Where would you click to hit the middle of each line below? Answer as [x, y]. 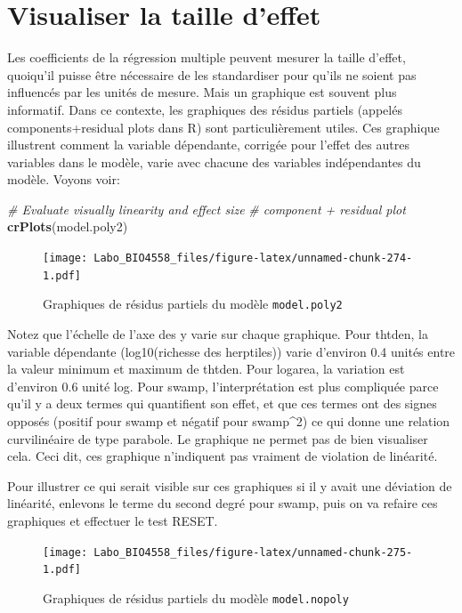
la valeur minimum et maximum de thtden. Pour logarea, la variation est [206, 369]
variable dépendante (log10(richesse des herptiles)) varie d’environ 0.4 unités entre [231, 351]
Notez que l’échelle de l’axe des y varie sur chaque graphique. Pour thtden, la [218, 334]
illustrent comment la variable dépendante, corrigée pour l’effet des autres [208, 145]
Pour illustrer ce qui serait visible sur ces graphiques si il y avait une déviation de [230, 485]
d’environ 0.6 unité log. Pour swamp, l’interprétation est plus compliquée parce [223, 386]
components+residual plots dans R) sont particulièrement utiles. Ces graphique [223, 127]
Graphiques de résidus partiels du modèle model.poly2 [193, 304]
